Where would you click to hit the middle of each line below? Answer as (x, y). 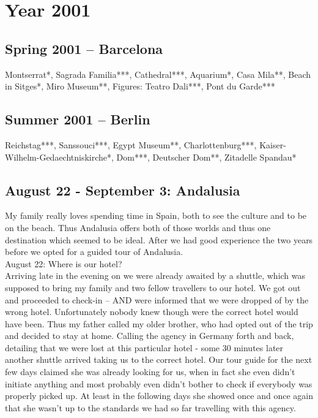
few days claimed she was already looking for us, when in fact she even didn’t (150, 372)
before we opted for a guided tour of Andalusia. (94, 252)
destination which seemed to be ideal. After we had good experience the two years (159, 239)
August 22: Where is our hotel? (64, 263)
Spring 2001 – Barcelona (84, 48)
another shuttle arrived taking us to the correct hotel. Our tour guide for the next (159, 359)
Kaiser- (273, 144)
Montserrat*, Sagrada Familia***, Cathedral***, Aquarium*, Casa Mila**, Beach (158, 74)
